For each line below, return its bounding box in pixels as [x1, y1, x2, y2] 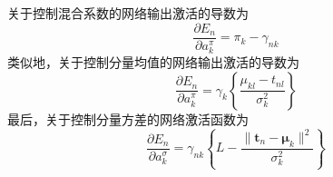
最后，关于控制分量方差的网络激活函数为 [7, 109, 249, 128]
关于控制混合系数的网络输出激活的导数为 [7, 4, 249, 22]
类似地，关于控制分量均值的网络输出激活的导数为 [7, 53, 299, 72]
